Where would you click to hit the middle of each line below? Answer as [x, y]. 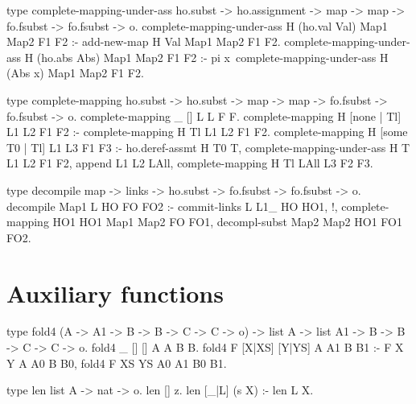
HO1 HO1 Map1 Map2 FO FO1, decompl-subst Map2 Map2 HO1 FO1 [227, 222]
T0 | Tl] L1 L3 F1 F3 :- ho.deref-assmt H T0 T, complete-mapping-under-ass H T [208, 147]
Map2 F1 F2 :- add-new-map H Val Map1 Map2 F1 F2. [144, 41]
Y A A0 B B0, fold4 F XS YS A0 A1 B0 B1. [117, 363]
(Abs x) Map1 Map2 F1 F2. [75, 73]
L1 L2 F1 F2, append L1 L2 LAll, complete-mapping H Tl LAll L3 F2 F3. [190, 163]
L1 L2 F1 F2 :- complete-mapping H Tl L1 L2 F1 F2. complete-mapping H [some [207, 132]
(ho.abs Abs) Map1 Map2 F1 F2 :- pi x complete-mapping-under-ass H [212, 57]
